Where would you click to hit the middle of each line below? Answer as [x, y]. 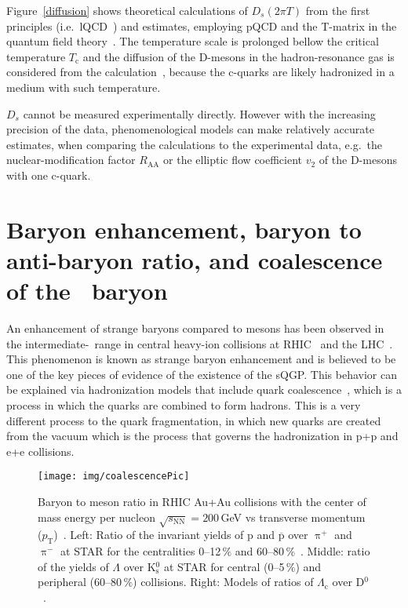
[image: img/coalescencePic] [114, 477]
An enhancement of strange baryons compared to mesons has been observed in [195, 328]
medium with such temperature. [84, 87]
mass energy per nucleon [97, 517]
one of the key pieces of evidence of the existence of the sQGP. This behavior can [202, 374]
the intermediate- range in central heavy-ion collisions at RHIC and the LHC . [200, 343]
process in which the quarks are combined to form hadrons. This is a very [184, 405]
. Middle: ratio [335, 551]
